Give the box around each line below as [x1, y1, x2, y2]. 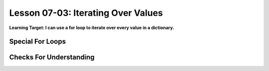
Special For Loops [9, 37, 66, 46]
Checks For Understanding [9, 53, 95, 62]
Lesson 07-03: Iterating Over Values [9, 7, 163, 18]
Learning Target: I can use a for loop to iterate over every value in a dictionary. [9, 25, 174, 31]
